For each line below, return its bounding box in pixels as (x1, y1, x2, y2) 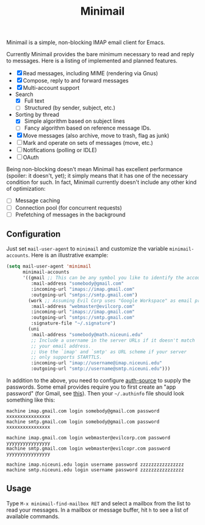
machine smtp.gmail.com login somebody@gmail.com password (6, 419, 160, 425)
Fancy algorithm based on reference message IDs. (24, 124, 151, 132)
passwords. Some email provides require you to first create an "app (6, 383, 176, 391)
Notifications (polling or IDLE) (23, 147, 98, 154)
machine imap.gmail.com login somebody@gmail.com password (6, 408, 160, 414)
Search (15, 90, 34, 98)
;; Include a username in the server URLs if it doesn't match (31, 337, 195, 343)
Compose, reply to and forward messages (23, 77, 129, 84)
